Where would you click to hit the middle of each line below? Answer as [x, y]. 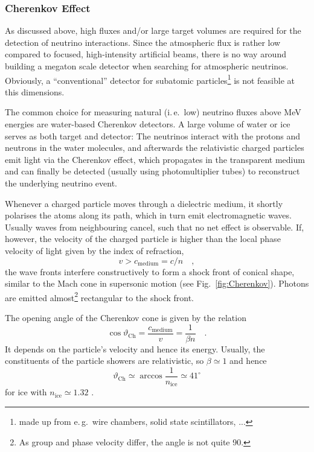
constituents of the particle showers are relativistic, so [104, 361]
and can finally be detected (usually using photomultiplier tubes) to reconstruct [152, 171]
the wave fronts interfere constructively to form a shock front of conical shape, [150, 271]
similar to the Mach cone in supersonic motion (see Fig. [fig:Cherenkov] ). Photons [157, 283]
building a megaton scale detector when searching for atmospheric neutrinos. [147, 66]
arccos [151, 376]
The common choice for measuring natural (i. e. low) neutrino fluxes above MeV [153, 112]
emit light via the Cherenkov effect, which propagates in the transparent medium [155, 159]
